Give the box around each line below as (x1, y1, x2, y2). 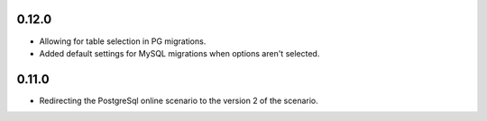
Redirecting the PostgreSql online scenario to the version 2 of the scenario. (39, 95, 319, 106)
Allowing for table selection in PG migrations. (39, 36, 207, 47)
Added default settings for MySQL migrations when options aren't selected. (39, 48, 320, 58)
